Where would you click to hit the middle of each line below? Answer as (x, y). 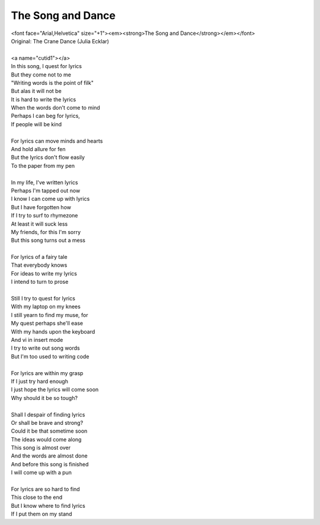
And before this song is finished (50, 464)
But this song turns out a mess (48, 241)
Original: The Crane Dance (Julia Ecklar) (60, 41)
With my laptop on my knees (46, 307)
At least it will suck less (39, 224)
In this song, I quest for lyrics (47, 66)
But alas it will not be (36, 91)
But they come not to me (41, 75)
